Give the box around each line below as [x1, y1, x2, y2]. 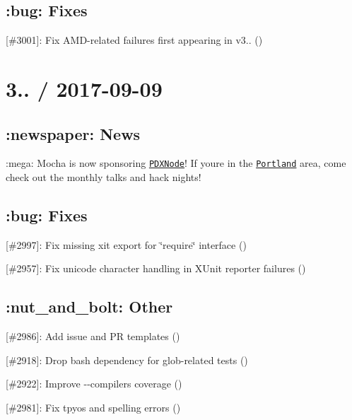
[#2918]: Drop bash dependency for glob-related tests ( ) [6, 352, 248, 367]
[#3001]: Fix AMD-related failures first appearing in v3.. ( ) [6, 33, 263, 47]
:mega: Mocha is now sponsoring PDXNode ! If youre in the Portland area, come [6, 156, 346, 170]
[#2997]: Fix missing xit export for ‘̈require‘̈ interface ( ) [6, 237, 247, 252]
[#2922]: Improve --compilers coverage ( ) [6, 376, 182, 391]
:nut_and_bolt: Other [6, 296, 173, 317]
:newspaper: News [6, 122, 141, 144]
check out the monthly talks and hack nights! [6, 170, 201, 185]
